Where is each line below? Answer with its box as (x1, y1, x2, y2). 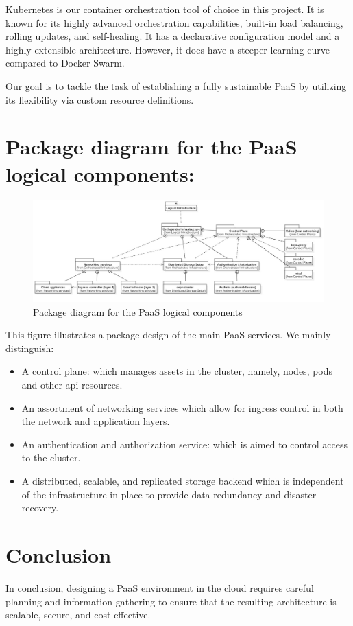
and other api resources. (21, 378, 123, 392)
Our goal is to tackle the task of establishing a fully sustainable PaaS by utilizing (5, 78, 347, 93)
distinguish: (5, 340, 54, 355)
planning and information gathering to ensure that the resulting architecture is (5, 594, 337, 608)
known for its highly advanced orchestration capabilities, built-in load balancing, (5, 15, 343, 30)
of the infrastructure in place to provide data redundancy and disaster (21, 487, 317, 501)
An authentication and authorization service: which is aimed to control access (21, 437, 348, 451)
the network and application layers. (21, 414, 170, 428)
